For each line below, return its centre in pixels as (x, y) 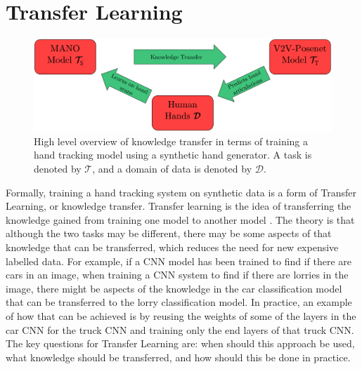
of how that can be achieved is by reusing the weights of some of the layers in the (181, 315)
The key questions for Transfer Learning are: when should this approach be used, (180, 343)
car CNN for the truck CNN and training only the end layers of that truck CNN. (180, 329)
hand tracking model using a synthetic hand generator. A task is (173, 155)
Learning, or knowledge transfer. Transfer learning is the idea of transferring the (179, 206)
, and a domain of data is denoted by (172, 168)
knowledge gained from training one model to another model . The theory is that (180, 219)
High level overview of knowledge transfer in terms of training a (171, 141)
